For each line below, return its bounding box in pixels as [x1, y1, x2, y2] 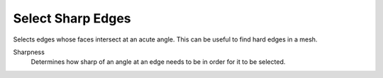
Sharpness [13, 48, 45, 56]
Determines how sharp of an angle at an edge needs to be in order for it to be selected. [30, 58, 286, 66]
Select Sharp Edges [13, 11, 131, 26]
